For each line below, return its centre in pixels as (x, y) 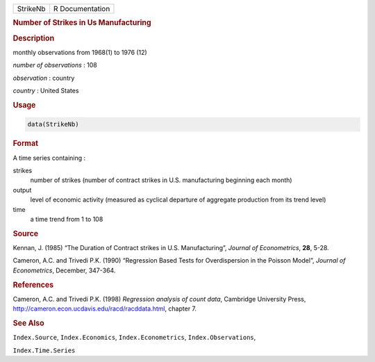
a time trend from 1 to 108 (67, 219)
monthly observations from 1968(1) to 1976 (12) (80, 52)
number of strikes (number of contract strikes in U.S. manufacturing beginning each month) (161, 180)
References (33, 285)
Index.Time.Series (44, 350)
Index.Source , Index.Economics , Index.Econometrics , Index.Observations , (134, 338)
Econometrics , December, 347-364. (64, 270)
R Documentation (82, 9)
